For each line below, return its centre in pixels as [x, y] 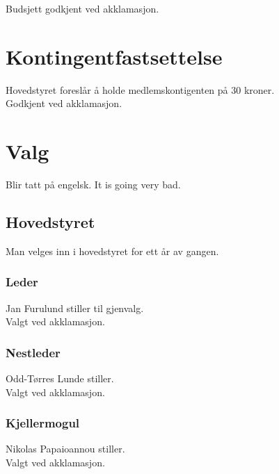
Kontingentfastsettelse [114, 56]
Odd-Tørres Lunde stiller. [60, 378]
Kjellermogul [43, 423]
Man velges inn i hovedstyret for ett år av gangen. [112, 251]
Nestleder [33, 352]
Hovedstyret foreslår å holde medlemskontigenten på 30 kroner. [140, 89]
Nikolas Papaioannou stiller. [65, 449]
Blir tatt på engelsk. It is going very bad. [93, 185]
